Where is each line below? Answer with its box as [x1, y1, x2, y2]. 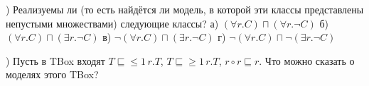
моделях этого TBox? [6, 67, 99, 82]
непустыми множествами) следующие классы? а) [6, 16, 219, 30]
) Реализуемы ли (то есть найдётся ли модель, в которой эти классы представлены [6, 2, 364, 16]
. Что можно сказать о [259, 53, 355, 68]
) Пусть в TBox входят [6, 53, 105, 68]
